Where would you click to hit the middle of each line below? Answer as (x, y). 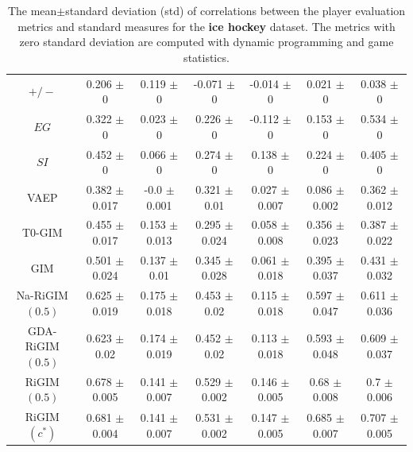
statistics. (206, 57)
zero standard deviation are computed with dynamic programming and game (206, 42)
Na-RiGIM (42, 295)
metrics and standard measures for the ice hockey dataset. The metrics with (206, 26)
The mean (32, 10)
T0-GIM (42, 232)
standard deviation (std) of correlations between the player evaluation (235, 10)
